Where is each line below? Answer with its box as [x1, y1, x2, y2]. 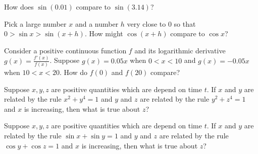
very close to [127, 18, 166, 29]
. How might [84, 28, 123, 39]
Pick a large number [4, 18, 67, 29]
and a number [75, 18, 119, 29]
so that [174, 18, 196, 29]
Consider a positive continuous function [4, 45, 127, 55]
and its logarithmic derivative [134, 45, 226, 55]
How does [4, 2, 34, 12]
